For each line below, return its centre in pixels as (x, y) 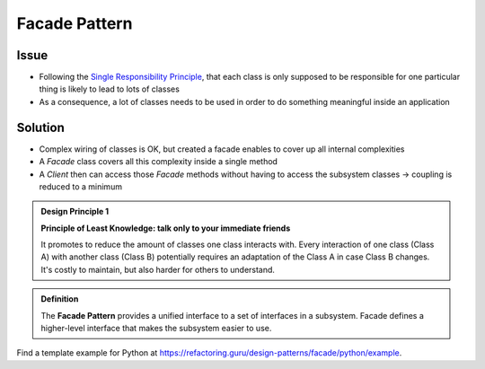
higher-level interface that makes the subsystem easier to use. (156, 329)
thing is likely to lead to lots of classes (109, 89)
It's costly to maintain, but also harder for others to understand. (158, 269)
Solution (40, 127)
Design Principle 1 (75, 212)
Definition (60, 299)
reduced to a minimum (81, 186)
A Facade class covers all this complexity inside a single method (159, 162)
